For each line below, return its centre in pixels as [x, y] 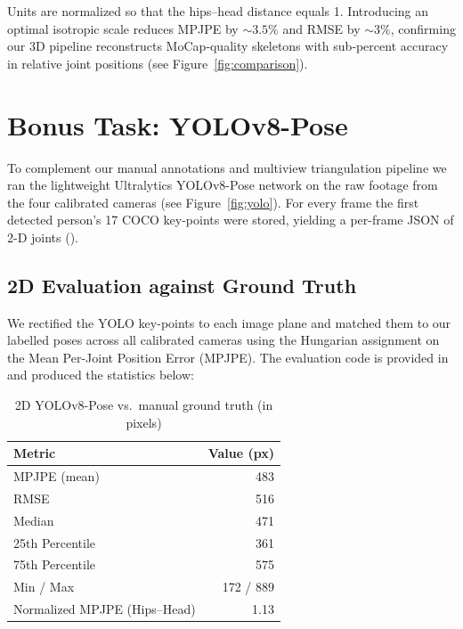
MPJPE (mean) [57, 476]
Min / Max [44, 587]
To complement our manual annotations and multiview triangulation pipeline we [227, 167]
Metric [35, 453]
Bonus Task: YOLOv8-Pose [178, 124]
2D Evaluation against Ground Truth [182, 285]
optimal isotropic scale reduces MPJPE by [123, 28]
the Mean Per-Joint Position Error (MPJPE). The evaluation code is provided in [228, 357]
